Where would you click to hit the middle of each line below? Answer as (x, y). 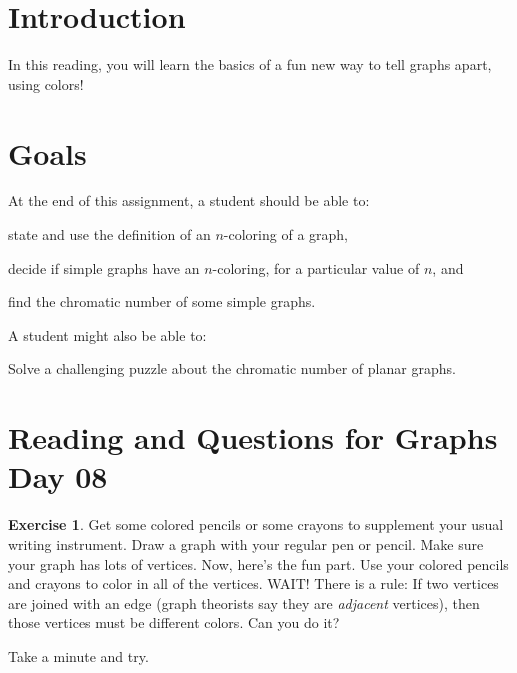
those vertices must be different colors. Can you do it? (174, 622)
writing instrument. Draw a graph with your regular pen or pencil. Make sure (246, 543)
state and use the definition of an (109, 234)
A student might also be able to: (107, 334)
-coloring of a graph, (285, 234)
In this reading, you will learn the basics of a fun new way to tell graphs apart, (250, 64)
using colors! (46, 83)
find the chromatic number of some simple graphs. (162, 301)
